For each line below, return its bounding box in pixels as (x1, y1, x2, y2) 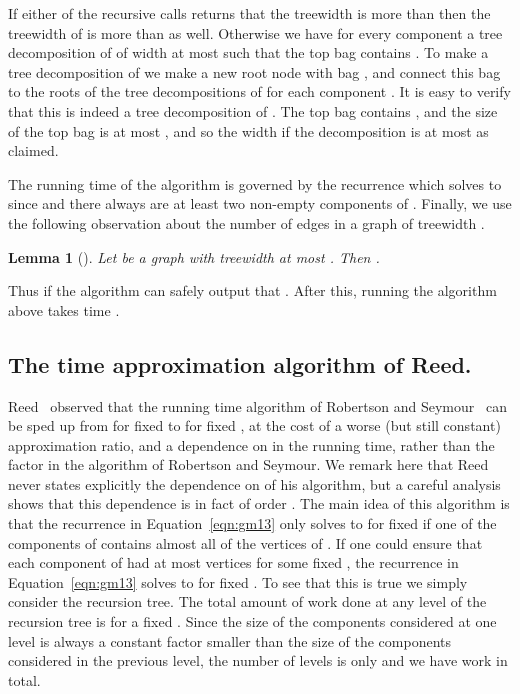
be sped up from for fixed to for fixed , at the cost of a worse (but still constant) (8, 415, 501, 436)
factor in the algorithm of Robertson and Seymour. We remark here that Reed (8, 454, 489, 475)
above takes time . (8, 299, 120, 320)
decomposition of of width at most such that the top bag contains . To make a (8, 42, 489, 63)
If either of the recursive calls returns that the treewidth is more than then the (8, 3, 491, 23)
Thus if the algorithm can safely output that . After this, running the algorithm (8, 280, 497, 301)
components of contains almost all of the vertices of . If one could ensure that (8, 532, 483, 553)
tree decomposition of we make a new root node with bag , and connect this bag (8, 61, 501, 82)
